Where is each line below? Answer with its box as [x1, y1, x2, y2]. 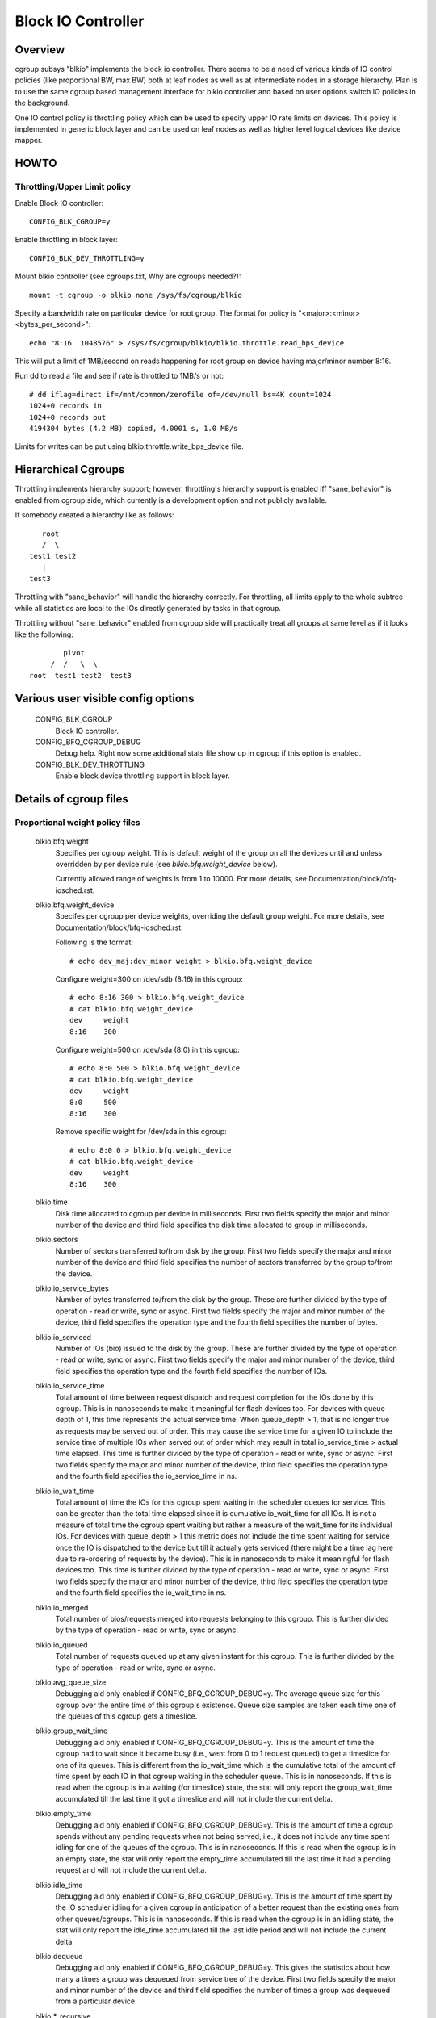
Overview [15, 43, 65, 57]
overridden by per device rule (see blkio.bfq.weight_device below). [55, 859, 278, 869]
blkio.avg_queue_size [35, 1677, 107, 1687]
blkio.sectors [35, 1235, 78, 1245]
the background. [15, 98, 70, 108]
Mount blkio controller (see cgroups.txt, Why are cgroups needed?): [15, 271, 241, 282]
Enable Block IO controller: [15, 198, 104, 207]
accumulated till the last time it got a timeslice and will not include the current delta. [55, 1794, 333, 1803]
